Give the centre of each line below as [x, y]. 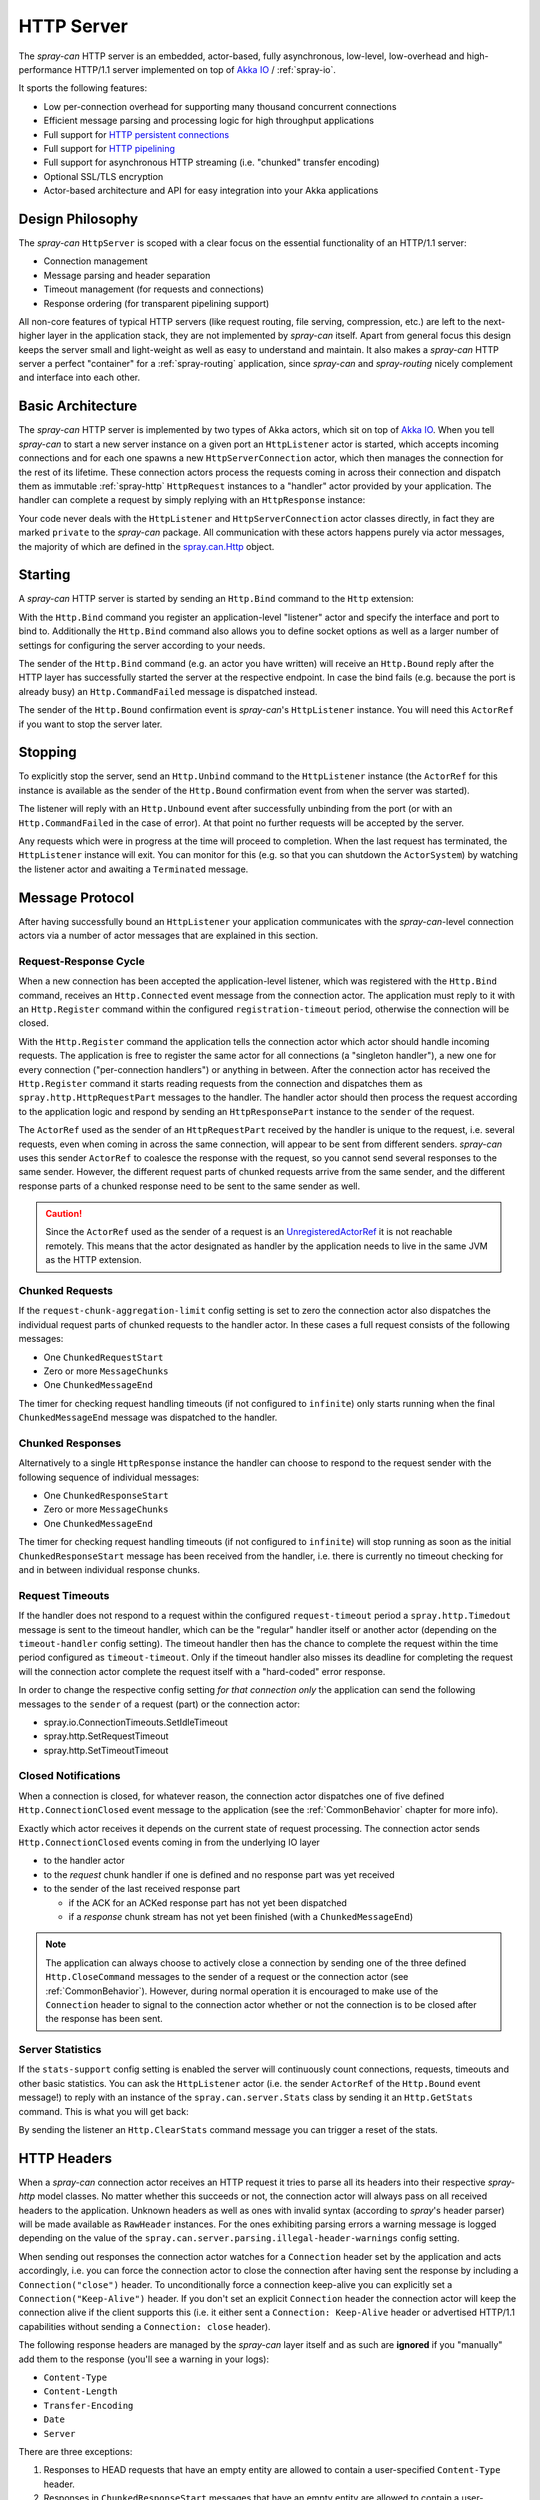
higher [31, 336]
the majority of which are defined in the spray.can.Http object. [146, 546]
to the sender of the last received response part [142, 1889]
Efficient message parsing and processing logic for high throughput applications [209, 121]
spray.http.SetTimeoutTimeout [106, 1750]
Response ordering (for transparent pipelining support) [156, 303]
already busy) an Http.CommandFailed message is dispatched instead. [168, 691]
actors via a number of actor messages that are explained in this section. [168, 936]
